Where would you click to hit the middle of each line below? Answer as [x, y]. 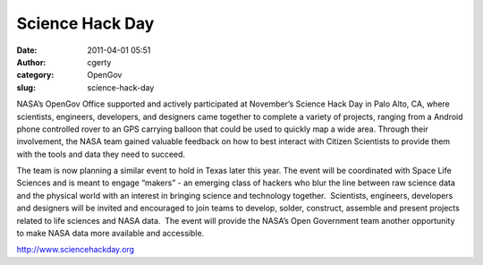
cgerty [99, 62]
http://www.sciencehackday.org [75, 250]
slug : [26, 87]
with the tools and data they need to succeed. [101, 154]
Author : [31, 62]
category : [35, 75]
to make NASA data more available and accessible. [110, 234]
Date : [27, 50]
